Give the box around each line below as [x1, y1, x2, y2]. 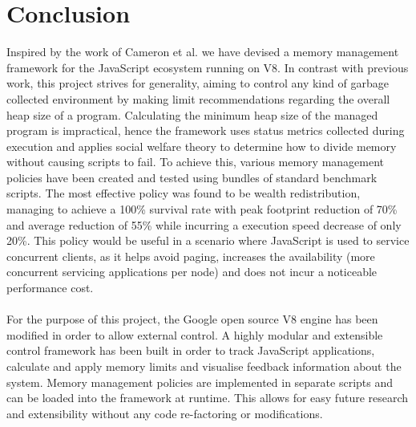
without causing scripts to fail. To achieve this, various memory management [6, 153, 385, 170]
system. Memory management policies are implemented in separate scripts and [6, 373, 394, 390]
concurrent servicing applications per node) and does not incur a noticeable [6, 263, 378, 280]
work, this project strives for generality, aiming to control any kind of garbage [6, 75, 389, 91]
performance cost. [6, 279, 94, 296]
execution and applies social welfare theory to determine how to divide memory [6, 137, 397, 154]
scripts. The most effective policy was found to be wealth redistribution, [6, 185, 361, 201]
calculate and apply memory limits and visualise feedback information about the [6, 358, 402, 374]
